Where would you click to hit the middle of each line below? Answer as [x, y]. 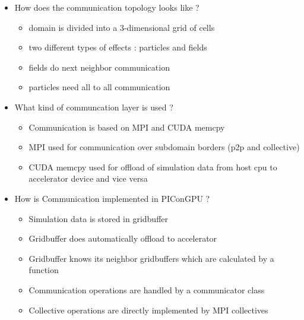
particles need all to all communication [99, 87]
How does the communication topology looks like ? [107, 7]
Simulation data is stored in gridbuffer [99, 218]
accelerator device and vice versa [88, 178]
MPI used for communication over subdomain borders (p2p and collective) [164, 147]
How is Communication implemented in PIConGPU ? [112, 198]
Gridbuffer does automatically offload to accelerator [123, 238]
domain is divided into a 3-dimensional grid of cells [122, 27]
